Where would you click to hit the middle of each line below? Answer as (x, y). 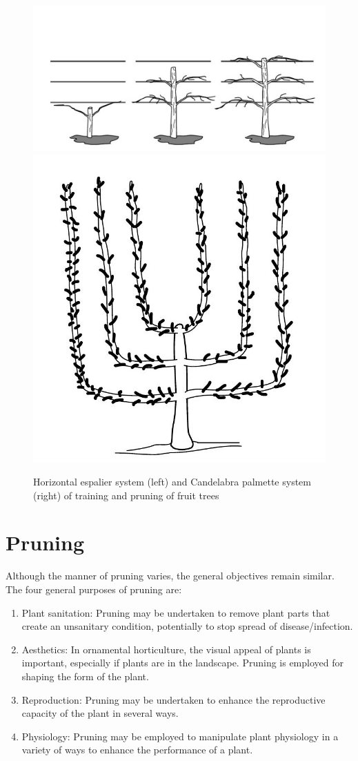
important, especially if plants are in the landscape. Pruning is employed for (182, 663)
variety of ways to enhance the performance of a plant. (137, 750)
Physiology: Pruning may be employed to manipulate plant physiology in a (180, 736)
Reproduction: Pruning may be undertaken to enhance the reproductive (173, 699)
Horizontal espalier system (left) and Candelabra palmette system (172, 482)
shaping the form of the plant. (85, 676)
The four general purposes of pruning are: (94, 589)
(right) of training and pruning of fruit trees (126, 495)
